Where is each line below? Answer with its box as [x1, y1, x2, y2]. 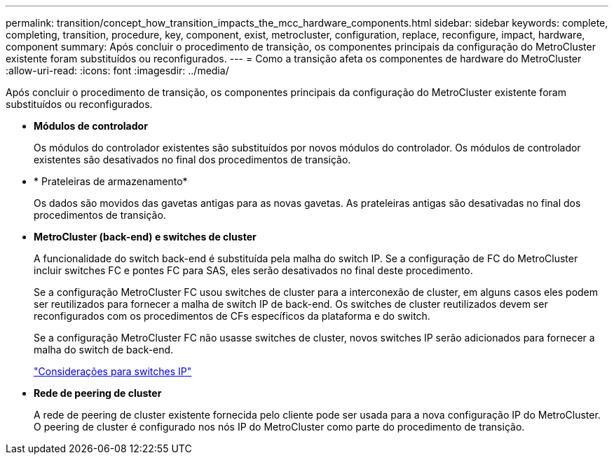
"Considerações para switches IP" [34, 365, 192, 377]
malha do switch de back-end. [34, 344, 174, 356]
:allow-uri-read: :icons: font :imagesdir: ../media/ [6, 65, 229, 76]
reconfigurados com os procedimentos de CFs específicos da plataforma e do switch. [34, 310, 430, 322]
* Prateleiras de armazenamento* [34, 175, 188, 187]
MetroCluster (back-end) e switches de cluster [34, 231, 257, 243]
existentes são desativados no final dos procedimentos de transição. [34, 154, 351, 165]
